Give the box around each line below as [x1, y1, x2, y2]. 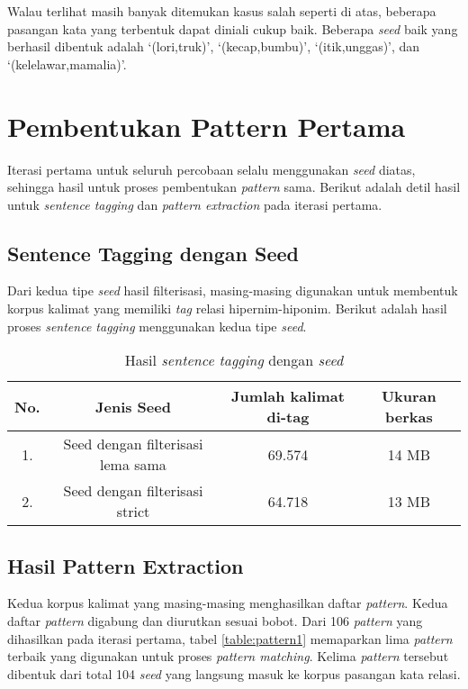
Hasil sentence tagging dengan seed [124, 349, 344, 371]
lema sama [100, 454, 166, 476]
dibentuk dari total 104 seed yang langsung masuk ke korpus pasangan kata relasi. [7, 664, 461, 683]
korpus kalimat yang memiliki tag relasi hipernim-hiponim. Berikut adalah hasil [7, 299, 447, 318]
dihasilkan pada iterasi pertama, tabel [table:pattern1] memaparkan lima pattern [7, 629, 453, 648]
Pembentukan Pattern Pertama [7, 107, 406, 144]
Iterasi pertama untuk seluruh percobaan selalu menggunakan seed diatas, [7, 159, 416, 178]
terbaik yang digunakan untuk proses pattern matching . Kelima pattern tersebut [7, 647, 449, 666]
